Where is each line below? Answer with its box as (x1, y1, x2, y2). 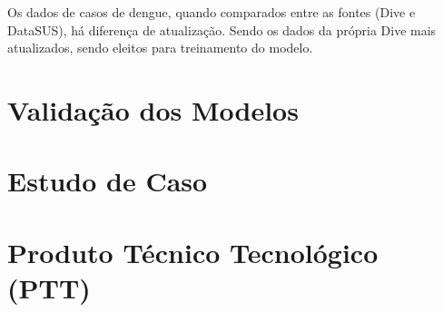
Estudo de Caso (7, 162, 208, 200)
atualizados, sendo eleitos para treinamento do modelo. (7, 38, 313, 57)
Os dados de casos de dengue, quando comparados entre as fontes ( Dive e (7, 3, 416, 21)
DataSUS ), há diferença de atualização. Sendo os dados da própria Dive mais (7, 20, 437, 39)
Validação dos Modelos (7, 91, 299, 128)
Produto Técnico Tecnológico (7, 233, 379, 270)
